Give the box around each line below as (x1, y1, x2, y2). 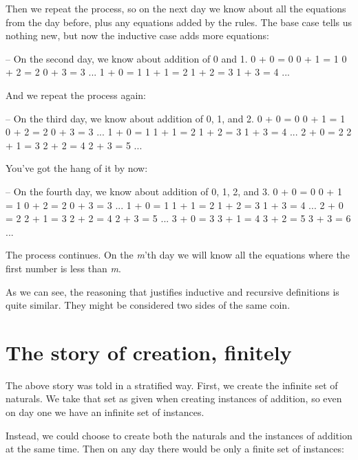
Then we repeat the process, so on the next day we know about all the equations (6, 1, 346, 15)
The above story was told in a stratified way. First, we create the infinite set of (6, 377, 338, 392)
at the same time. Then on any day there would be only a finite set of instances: (6, 441, 344, 456)
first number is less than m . (6, 261, 121, 275)
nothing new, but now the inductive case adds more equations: (6, 28, 269, 43)
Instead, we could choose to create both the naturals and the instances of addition (6, 428, 352, 442)
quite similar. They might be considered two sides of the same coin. (6, 298, 291, 312)
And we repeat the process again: (6, 87, 146, 102)
